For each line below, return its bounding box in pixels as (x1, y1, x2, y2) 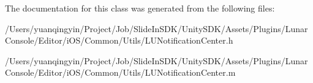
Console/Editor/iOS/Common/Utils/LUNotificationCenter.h (5, 34, 233, 47)
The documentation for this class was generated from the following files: (5, 2, 275, 14)
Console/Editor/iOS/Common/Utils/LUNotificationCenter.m (5, 66, 236, 79)
